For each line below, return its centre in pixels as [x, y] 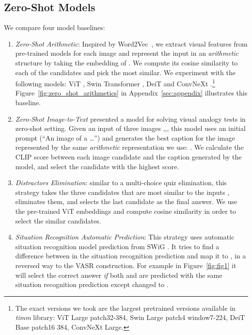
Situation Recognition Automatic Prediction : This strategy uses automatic [125, 237]
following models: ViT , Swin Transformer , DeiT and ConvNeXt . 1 [115, 83]
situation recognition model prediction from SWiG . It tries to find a [117, 246]
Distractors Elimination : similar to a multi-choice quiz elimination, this [121, 183]
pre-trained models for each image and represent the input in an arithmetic [127, 53]
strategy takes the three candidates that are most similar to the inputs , [122, 192]
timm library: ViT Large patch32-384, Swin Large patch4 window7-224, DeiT [130, 317]
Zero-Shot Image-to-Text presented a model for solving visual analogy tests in [130, 119]
